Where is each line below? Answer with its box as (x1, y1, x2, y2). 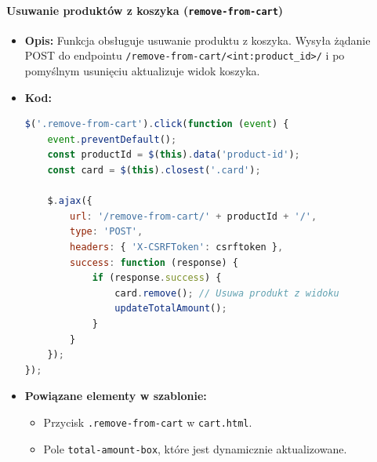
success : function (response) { (70, 256, 238, 268)
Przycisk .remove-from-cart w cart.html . (43, 413, 252, 430)
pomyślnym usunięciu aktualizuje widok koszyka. (24, 63, 260, 79)
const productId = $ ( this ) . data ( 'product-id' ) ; (47, 149, 300, 161)
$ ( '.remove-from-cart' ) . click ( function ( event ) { (24, 118, 289, 130)
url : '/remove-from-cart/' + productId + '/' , (70, 210, 317, 222)
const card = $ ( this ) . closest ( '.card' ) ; (47, 165, 261, 176)
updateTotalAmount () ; (114, 303, 227, 315)
